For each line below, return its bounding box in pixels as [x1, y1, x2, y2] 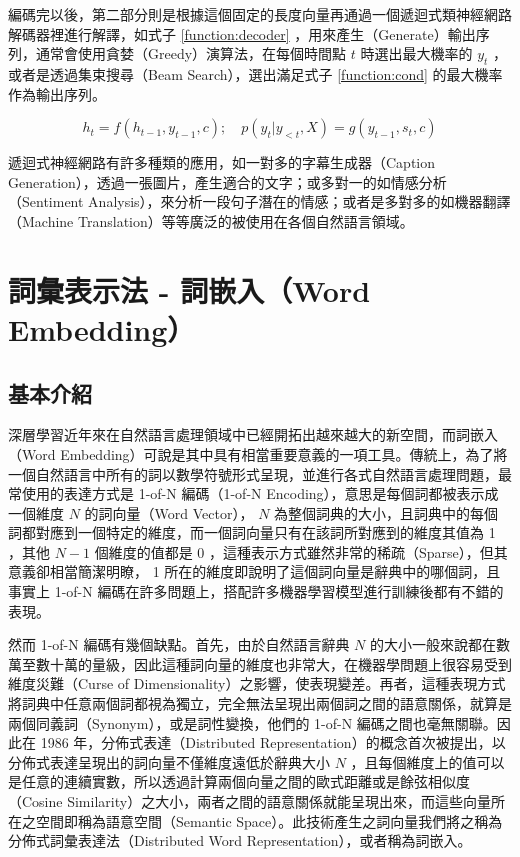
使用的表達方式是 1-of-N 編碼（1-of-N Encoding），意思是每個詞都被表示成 [21, 483, 499, 504]
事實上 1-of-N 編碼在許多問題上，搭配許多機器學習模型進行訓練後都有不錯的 [8, 581, 504, 602]
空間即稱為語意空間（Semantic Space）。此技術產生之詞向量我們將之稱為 [35, 810, 503, 831]
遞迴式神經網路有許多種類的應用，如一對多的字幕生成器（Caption [8, 152, 436, 173]
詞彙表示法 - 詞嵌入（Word [8, 269, 371, 310]
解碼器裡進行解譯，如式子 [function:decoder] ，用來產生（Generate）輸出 [8, 23, 476, 44]
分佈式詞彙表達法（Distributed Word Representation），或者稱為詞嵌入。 [8, 830, 472, 851]
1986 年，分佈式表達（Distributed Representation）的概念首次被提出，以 [40, 732, 506, 753]
